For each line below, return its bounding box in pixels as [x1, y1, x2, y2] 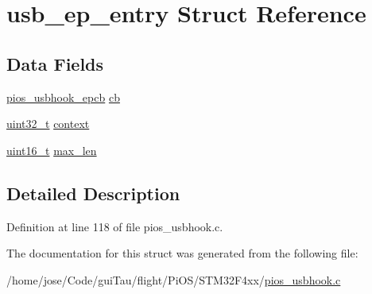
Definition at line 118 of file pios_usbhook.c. [6, 218, 223, 234]
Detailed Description [6, 180, 180, 205]
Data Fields [6, 51, 104, 75]
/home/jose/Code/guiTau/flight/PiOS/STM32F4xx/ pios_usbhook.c [6, 271, 341, 288]
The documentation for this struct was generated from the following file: [6, 245, 358, 261]
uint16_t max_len [6, 141, 97, 158]
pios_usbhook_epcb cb [6, 88, 120, 105]
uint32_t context [6, 115, 90, 132]
